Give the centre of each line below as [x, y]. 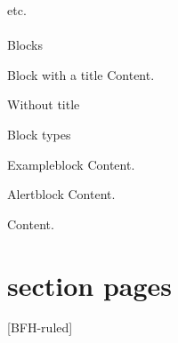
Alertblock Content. [61, 194]
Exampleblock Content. [71, 164]
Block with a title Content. [81, 74]
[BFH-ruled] [40, 327]
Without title [44, 104]
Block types [39, 134]
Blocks [25, 45]
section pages [90, 285]
